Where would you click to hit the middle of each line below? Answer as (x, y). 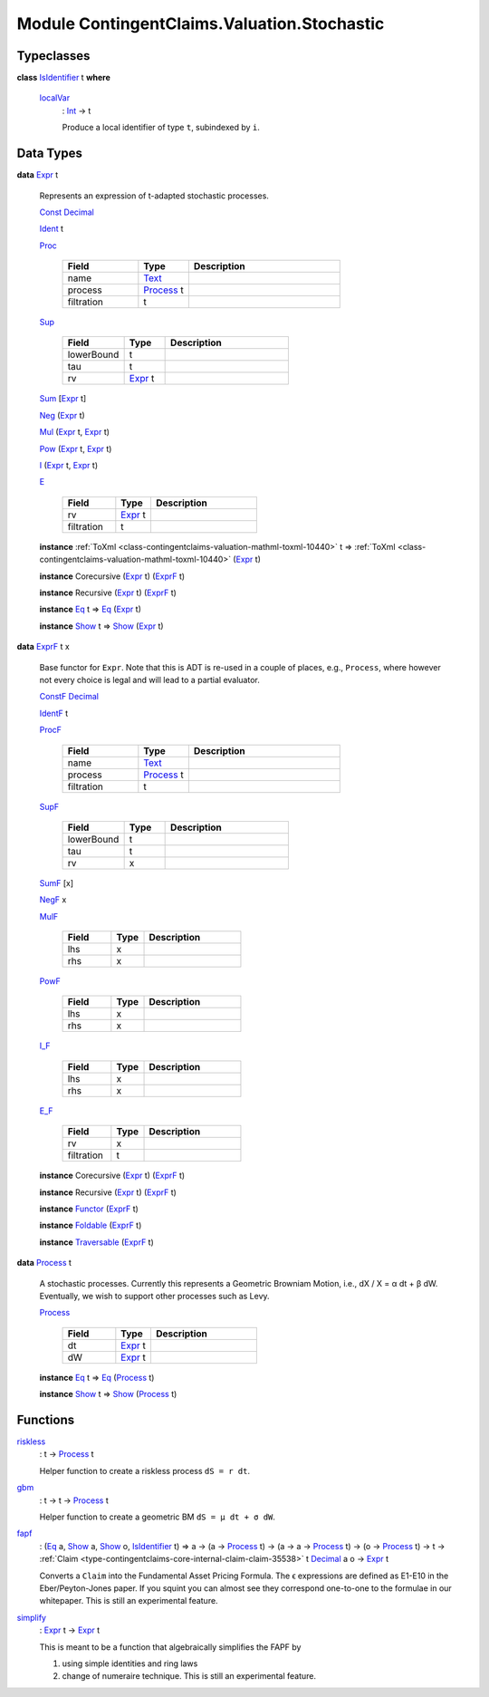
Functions (46, 1419)
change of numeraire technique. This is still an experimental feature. (189, 1676)
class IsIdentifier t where (63, 78)
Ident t (51, 229)
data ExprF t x (43, 647)
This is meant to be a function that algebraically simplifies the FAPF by (170, 1647)
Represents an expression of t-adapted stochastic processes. (154, 196)
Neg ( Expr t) (62, 415)
